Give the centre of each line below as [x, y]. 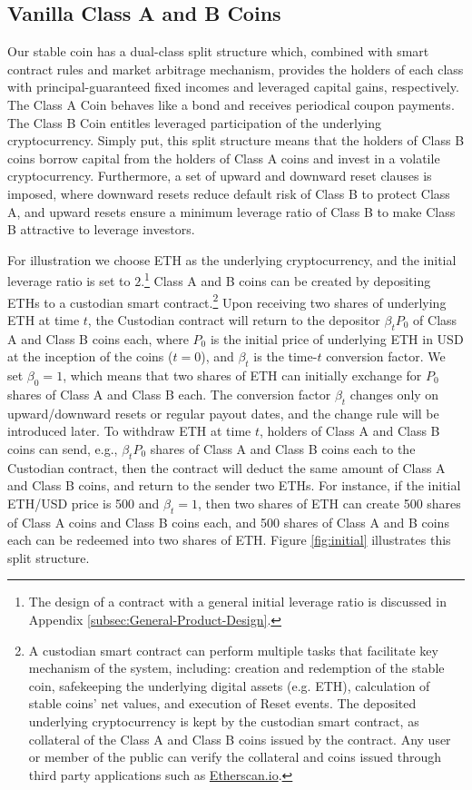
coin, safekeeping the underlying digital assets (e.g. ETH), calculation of [229, 685]
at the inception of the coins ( [90, 356]
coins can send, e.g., [63, 448]
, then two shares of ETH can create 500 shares [329, 503]
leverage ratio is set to [69, 280]
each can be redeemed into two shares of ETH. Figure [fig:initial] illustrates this [229, 540]
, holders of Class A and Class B [350, 431]
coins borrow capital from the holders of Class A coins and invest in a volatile [224, 158]
